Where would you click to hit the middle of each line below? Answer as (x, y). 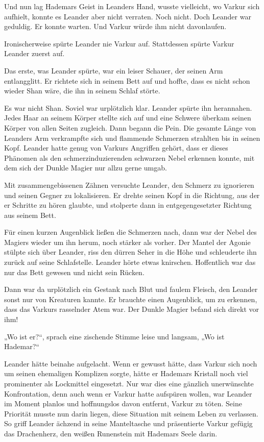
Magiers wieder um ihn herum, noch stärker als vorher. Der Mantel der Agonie (127, 242)
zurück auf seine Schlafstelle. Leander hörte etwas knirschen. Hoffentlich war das (130, 262)
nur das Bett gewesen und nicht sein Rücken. (74, 272)
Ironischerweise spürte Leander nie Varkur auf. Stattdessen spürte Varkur (119, 43)
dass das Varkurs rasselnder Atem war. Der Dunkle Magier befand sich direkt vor (132, 309)
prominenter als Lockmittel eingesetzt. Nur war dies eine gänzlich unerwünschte (129, 383)
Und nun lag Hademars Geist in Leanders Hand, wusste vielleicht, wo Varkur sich (132, 6)
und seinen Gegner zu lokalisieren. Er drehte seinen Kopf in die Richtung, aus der (132, 195)
